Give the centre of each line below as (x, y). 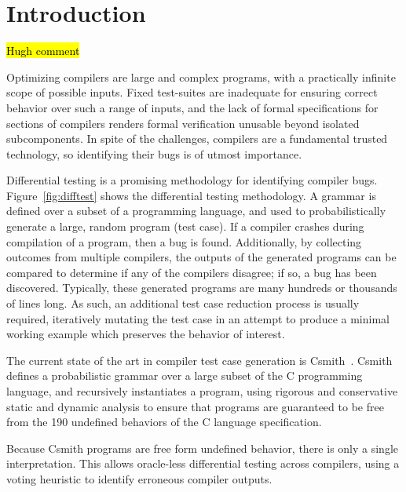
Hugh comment (43, 51)
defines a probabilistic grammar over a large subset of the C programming (185, 375)
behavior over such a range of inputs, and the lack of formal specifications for (192, 107)
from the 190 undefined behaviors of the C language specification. (164, 422)
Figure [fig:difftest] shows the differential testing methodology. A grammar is (191, 195)
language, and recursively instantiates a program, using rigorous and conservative (202, 391)
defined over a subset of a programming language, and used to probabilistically (196, 211)
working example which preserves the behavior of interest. (146, 334)
